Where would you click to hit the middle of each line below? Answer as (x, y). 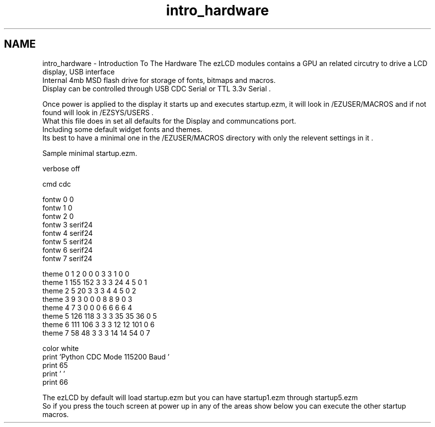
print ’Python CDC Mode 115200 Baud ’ (106, 356)
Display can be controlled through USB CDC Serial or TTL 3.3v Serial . (157, 88)
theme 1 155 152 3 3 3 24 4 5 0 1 (95, 282)
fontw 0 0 (58, 199)
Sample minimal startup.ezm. (90, 153)
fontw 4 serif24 (68, 233)
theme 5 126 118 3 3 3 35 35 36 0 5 (100, 316)
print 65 (55, 365)
